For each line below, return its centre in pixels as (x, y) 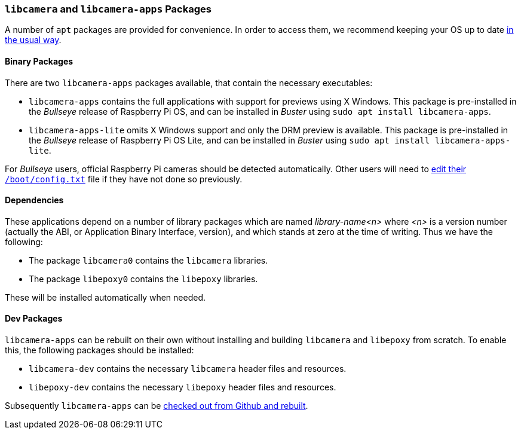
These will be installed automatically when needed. (105, 297)
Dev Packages (34, 319)
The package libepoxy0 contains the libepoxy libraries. (143, 279)
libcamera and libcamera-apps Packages (108, 9)
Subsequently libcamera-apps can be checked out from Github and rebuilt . (157, 406)
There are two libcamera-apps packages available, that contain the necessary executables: (189, 82)
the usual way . (33, 40)
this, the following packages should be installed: (99, 350)
